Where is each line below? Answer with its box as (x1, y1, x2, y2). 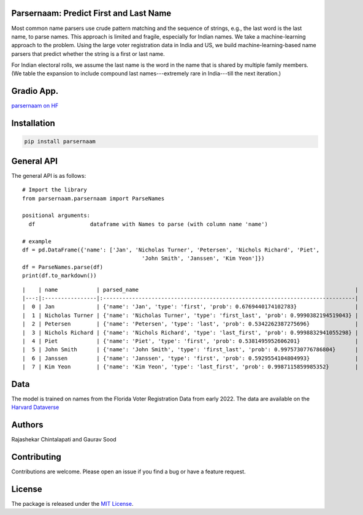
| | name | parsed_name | (22, 286, 359, 293)
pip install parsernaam (24, 138, 96, 145)
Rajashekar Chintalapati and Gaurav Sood (11, 436, 117, 443)
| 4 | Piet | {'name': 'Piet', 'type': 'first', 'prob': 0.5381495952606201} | (22, 337, 359, 345)
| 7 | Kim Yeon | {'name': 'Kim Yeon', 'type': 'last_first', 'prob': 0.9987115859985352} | (22, 364, 359, 370)
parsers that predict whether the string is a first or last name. (11, 50, 165, 58)
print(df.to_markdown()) (22, 272, 97, 279)
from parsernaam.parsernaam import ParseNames (22, 195, 165, 202)
